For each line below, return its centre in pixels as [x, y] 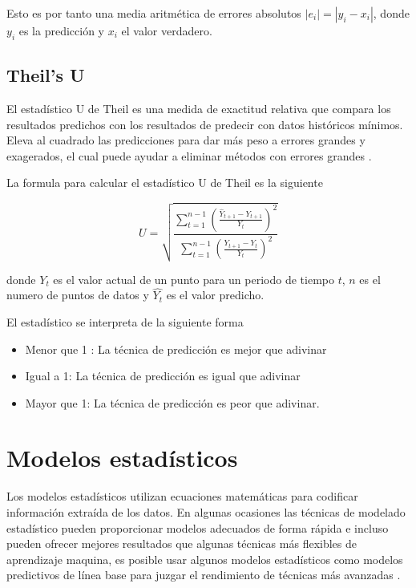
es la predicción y [61, 30]
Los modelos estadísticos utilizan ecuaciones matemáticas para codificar [182, 496]
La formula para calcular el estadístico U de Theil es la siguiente [165, 182]
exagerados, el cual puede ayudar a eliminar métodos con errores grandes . [189, 155]
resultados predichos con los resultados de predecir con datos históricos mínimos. [205, 124]
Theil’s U [46, 75]
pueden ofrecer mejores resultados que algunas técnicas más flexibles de [182, 543]
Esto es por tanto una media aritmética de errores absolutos [154, 13]
